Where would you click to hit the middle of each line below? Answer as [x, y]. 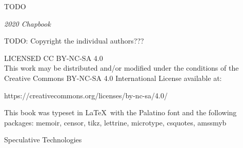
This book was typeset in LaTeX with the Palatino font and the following [120, 112]
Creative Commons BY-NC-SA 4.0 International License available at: [113, 78]
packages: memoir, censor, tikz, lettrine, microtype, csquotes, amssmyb [115, 122]
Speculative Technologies [43, 140]
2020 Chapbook [27, 23]
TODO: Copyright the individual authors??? [74, 41]
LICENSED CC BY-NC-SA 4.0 [54, 58]
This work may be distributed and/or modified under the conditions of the [121, 68]
